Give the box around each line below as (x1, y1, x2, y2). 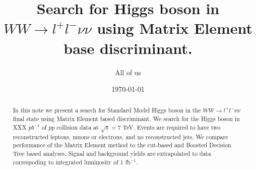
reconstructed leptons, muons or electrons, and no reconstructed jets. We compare (13, 132, 228, 141)
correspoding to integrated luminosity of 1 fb (13, 157, 131, 166)
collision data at (56, 123, 99, 131)
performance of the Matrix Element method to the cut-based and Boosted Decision (13, 141, 231, 149)
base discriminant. (63, 37, 193, 58)
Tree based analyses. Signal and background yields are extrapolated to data (13, 149, 211, 158)
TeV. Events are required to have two (122, 123, 221, 131)
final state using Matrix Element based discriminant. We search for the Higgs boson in (13, 115, 240, 123)
